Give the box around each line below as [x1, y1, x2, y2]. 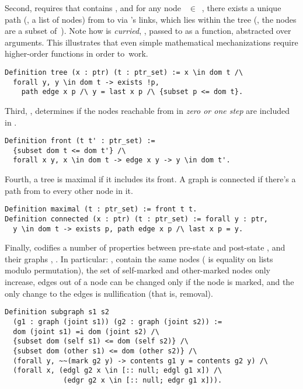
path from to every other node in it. [5, 184, 133, 196]
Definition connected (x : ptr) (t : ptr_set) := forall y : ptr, [5, 214, 269, 223]
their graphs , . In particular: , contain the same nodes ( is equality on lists [5, 252, 273, 265]
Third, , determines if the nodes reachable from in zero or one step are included [5, 104, 290, 116]
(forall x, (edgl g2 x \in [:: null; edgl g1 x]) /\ [13, 366, 222, 375]
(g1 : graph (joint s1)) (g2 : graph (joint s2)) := [13, 317, 222, 326]
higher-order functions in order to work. [5, 47, 148, 60]
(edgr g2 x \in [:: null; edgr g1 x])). [63, 376, 222, 384]
